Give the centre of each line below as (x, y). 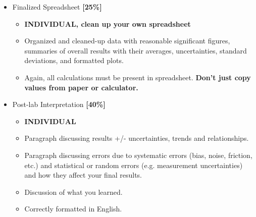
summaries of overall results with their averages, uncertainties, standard (136, 50)
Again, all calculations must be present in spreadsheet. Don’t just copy (138, 77)
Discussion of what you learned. (73, 192)
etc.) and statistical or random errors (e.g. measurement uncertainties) (134, 165)
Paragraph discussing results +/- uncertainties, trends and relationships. (137, 138)
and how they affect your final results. (83, 175)
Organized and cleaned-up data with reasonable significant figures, (127, 41)
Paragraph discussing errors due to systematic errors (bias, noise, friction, (138, 155)
